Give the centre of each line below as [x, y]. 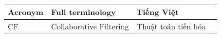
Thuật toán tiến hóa [171, 26]
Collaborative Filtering [90, 26]
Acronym [26, 12]
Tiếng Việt [158, 12]
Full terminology [83, 12]
